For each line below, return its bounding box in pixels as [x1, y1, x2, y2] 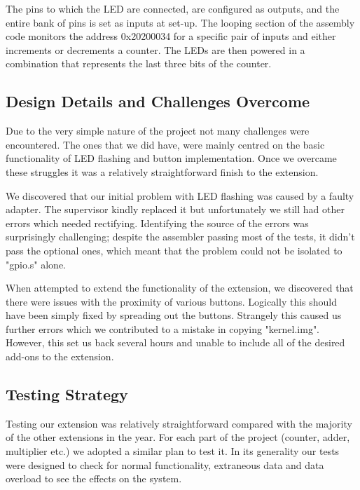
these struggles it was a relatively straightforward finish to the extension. [6, 164, 319, 179]
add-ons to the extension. [6, 349, 114, 364]
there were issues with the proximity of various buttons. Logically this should [6, 294, 338, 308]
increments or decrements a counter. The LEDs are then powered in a [6, 42, 305, 57]
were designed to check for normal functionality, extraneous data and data [6, 457, 324, 472]
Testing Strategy [6, 383, 128, 405]
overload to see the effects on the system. [6, 471, 182, 486]
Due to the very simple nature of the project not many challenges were [6, 123, 310, 138]
